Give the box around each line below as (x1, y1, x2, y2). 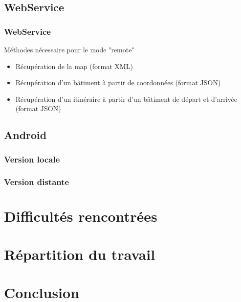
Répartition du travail (4, 244, 155, 264)
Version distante (4, 175, 69, 187)
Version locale (4, 153, 60, 165)
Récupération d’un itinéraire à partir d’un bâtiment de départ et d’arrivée (15, 93, 238, 104)
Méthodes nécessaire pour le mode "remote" (4, 45, 134, 54)
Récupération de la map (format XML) (15, 61, 133, 71)
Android (4, 127, 47, 142)
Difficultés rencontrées (4, 206, 157, 226)
